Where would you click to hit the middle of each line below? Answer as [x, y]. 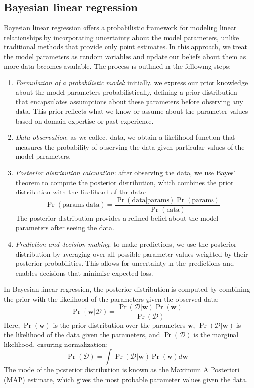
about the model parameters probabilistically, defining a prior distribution [126, 92]
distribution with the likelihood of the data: [81, 192]
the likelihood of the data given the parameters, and [82, 334]
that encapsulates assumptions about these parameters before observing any [129, 101]
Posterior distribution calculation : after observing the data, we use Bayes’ [125, 172]
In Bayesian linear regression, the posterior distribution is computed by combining [127, 289]
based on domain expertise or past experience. [85, 120]
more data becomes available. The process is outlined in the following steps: [117, 66]
